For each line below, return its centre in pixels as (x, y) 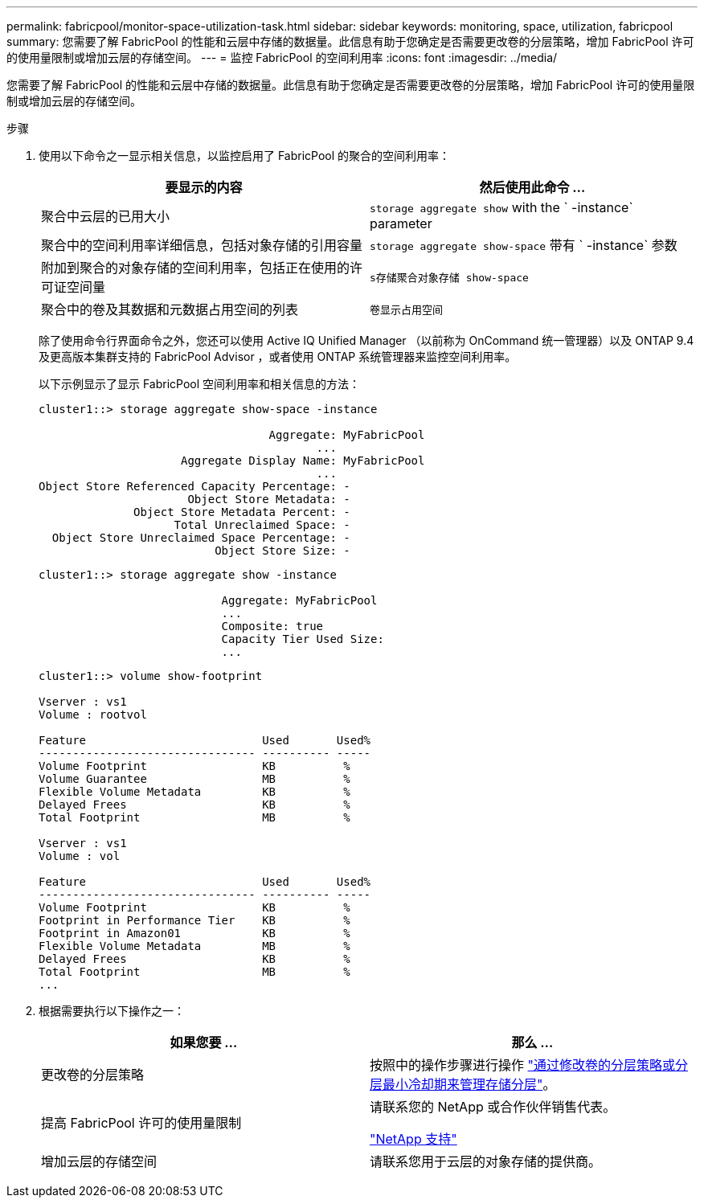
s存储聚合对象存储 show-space (449, 277)
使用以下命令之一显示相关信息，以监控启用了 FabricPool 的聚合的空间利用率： (245, 156)
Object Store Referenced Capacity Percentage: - (194, 486)
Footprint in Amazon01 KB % (194, 933)
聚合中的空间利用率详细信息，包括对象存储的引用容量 (202, 245)
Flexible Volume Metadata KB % (194, 792)
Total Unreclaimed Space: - (262, 525)
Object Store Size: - (282, 551)
